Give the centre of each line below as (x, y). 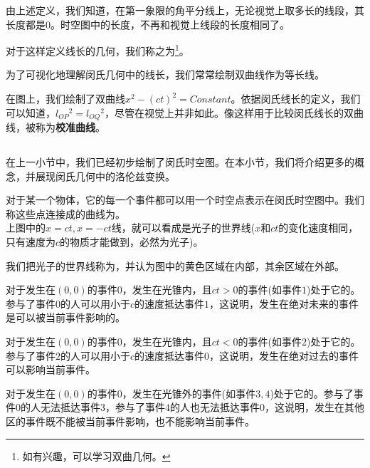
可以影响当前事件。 (51, 369)
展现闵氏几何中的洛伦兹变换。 (105, 176)
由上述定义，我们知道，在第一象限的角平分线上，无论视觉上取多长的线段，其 (185, 10)
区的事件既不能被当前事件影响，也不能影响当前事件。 (130, 421)
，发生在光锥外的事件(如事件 (189, 393)
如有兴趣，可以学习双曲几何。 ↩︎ (96, 456)
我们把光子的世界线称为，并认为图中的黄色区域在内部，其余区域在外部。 (175, 265)
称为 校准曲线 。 (70, 127)
